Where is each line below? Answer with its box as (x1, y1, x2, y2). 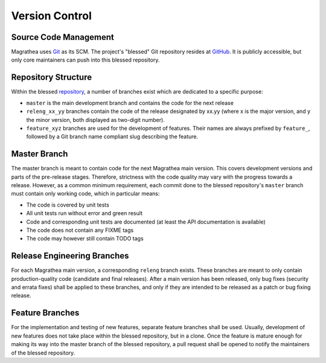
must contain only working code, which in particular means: (11, 190, 160, 198)
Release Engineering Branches (11, 251, 129, 261)
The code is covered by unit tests (26, 201, 110, 208)
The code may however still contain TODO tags (26, 235, 144, 242)
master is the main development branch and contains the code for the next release (26, 99, 234, 106)
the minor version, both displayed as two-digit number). (26, 116, 165, 123)
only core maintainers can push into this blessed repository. (11, 56, 160, 63)
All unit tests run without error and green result (26, 210, 143, 217)
